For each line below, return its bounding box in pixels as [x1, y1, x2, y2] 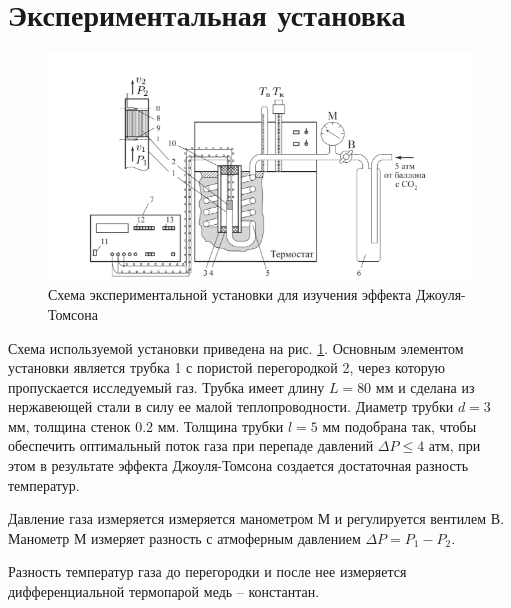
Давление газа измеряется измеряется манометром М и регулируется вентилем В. [8, 508, 505, 529]
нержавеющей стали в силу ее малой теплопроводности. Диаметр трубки [8, 396, 454, 417]
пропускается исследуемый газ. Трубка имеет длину [8, 376, 325, 397]
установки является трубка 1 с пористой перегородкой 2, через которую [8, 357, 445, 378]
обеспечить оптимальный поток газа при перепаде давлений [8, 435, 374, 456]
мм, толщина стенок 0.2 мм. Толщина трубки [8, 415, 284, 436]
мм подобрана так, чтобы [322, 415, 477, 436]
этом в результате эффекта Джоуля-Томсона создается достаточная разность [8, 455, 469, 476]
